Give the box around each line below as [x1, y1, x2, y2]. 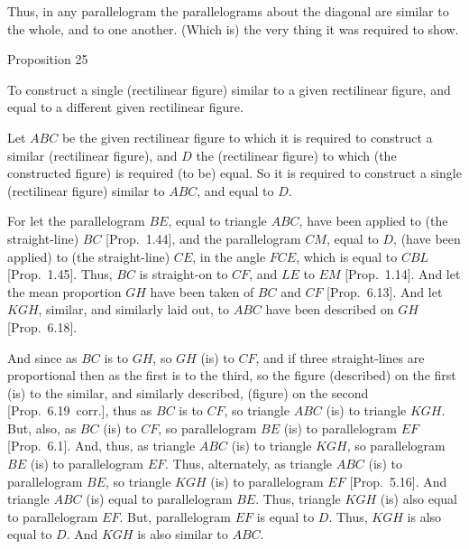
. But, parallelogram [119, 507, 232, 526]
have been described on [265, 300, 394, 319]
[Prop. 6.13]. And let [326, 282, 443, 301]
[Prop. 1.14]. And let [345, 265, 461, 284]
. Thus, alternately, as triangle [165, 454, 333, 473]
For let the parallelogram [7, 211, 145, 230]
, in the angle [192, 247, 266, 265]
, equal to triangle [168, 211, 267, 230]
